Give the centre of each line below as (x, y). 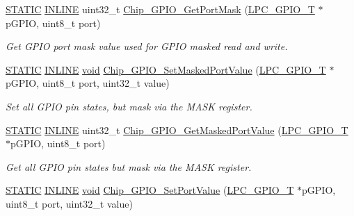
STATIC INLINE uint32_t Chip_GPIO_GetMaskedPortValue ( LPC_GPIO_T (177, 130)
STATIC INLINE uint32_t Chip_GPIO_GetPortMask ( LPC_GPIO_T (160, 9)
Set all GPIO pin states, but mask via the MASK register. (129, 106)
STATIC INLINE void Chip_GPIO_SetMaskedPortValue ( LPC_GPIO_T (166, 69)
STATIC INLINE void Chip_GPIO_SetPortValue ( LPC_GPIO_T (150, 190)
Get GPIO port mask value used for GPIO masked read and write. (147, 46)
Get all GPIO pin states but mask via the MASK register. (129, 166)
